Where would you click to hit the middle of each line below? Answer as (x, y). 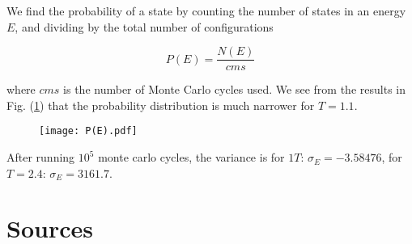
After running (41, 157)
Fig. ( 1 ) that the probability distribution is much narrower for (161, 105)
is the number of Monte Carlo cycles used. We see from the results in (234, 89)
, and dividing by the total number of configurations (144, 26)
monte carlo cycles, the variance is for (191, 157)
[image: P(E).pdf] (88, 131)
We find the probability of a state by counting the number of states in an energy (206, 11)
